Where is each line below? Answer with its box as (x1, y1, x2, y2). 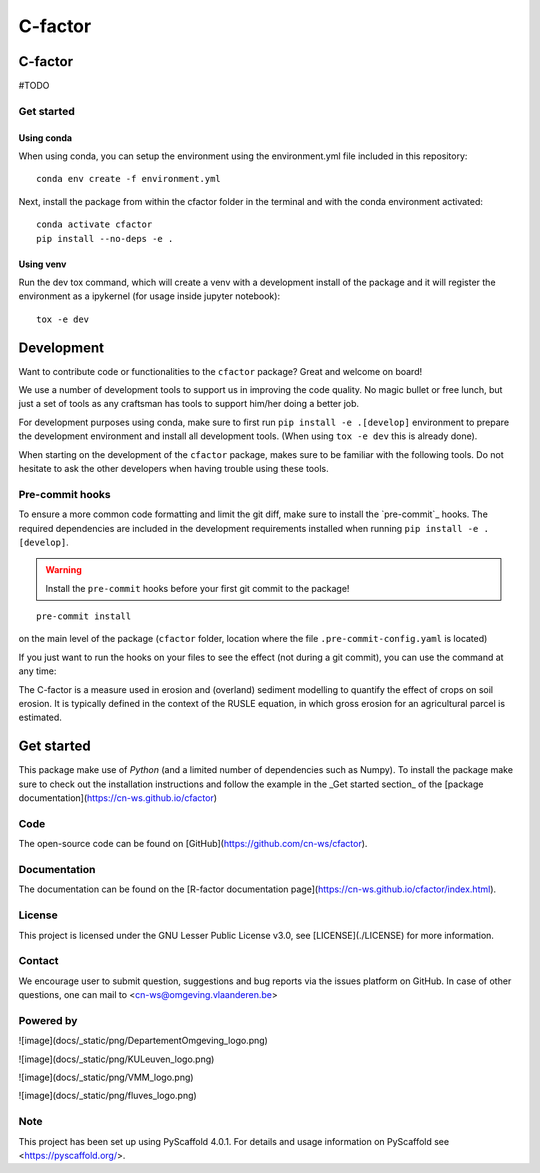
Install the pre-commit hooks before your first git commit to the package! (45, 582, 350, 594)
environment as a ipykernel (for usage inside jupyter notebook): (18, 290, 280, 302)
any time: (18, 665, 57, 677)
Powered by (18, 1013, 78, 1027)
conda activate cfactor (36, 219, 153, 230)
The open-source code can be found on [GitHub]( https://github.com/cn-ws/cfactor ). (18, 838, 368, 850)
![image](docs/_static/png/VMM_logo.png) (18, 1071, 194, 1083)
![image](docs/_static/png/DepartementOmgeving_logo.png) (18, 1035, 269, 1047)
